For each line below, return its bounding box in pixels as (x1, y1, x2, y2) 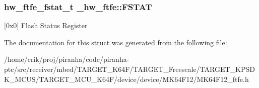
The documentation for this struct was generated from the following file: (4, 37, 227, 47)
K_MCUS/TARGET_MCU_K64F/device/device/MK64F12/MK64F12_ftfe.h (4, 73, 249, 84)
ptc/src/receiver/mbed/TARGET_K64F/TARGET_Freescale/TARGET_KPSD (4, 64, 255, 74)
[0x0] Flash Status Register (4, 20, 88, 31)
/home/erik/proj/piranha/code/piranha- (4, 54, 129, 64)
